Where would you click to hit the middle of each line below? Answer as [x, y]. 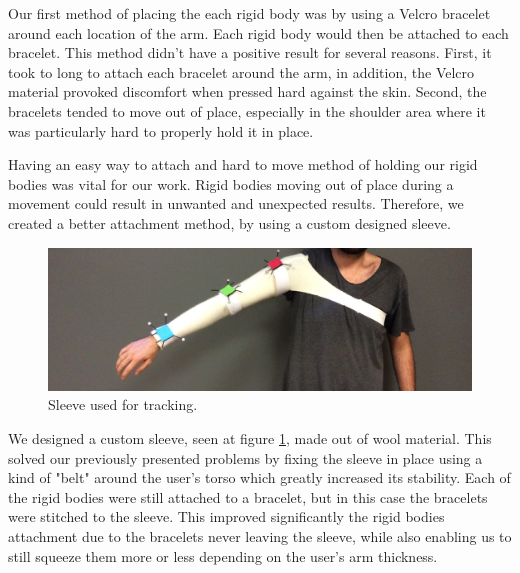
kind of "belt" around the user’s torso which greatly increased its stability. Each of [259, 477]
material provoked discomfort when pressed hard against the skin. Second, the [247, 91]
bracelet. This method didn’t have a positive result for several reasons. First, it [250, 52]
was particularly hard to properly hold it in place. [161, 130]
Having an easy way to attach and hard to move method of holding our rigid [243, 164]
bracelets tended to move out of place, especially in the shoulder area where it [247, 110]
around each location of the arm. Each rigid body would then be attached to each [258, 32]
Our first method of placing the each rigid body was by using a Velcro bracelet [249, 13]
